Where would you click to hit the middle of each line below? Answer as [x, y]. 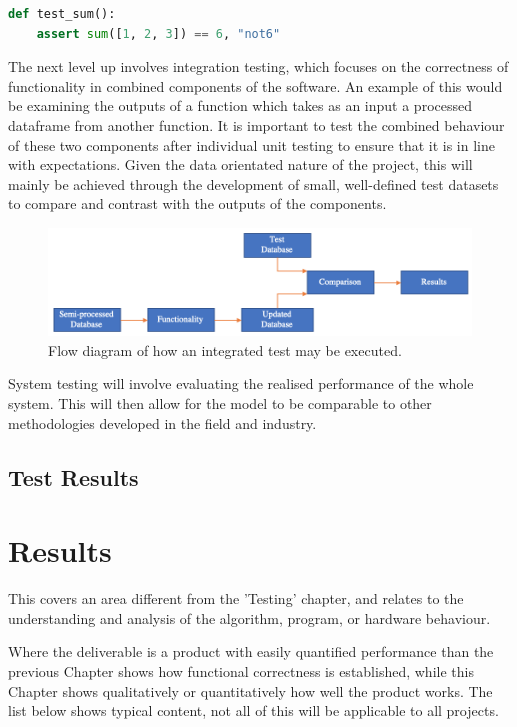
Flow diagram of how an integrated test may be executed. [225, 349]
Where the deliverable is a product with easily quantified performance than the [251, 651]
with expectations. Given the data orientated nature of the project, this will [240, 164]
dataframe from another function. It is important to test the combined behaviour [256, 124]
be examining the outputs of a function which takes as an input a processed [240, 105]
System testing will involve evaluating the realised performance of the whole [241, 383]
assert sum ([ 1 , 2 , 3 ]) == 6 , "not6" [158, 33]
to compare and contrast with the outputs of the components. [197, 203]
